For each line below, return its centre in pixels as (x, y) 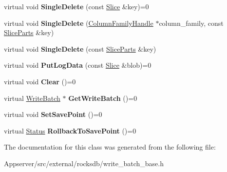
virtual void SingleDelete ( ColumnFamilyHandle (79, 23)
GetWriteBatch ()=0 (103, 98)
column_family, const (191, 23)
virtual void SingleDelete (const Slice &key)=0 (76, 6)
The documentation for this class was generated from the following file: (110, 147)
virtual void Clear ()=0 (40, 81)
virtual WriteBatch (32, 98)
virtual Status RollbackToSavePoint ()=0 (70, 130)
